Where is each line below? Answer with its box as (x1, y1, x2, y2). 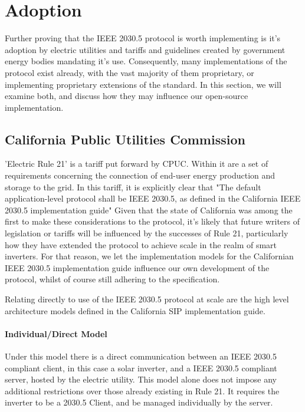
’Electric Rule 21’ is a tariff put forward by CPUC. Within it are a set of (5, 157, 268, 170)
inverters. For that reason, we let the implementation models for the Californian (5, 250, 294, 262)
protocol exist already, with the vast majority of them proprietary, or (5, 66, 254, 78)
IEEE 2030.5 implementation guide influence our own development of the (5, 261, 270, 273)
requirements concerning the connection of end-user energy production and (5, 169, 276, 182)
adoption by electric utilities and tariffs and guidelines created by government (5, 43, 286, 55)
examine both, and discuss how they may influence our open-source (5, 90, 248, 102)
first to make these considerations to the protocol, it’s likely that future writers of (5, 215, 300, 228)
